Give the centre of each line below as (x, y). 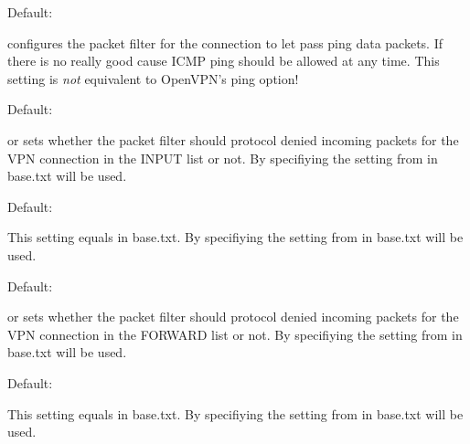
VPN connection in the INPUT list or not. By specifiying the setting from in (223, 158)
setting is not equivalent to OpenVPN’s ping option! (153, 78)
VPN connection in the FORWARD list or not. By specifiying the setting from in (235, 334)
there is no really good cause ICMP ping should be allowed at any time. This (224, 61)
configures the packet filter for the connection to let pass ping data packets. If (225, 42)
